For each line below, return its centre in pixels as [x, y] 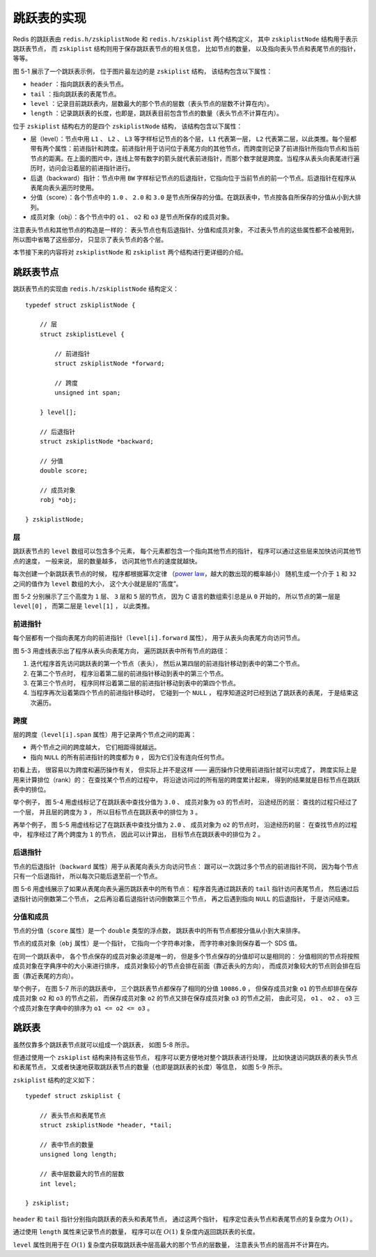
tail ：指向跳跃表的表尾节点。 [75, 93]
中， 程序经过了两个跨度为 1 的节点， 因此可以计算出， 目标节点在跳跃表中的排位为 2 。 [139, 835]
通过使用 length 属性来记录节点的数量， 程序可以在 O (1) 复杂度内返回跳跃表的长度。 [136, 1232]
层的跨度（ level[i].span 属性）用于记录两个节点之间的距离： [105, 734]
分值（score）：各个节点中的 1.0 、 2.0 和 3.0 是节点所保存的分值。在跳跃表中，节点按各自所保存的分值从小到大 [193, 197]
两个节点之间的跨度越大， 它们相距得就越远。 [95, 747]
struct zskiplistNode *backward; [97, 442]
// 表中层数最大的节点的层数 [82, 1174]
